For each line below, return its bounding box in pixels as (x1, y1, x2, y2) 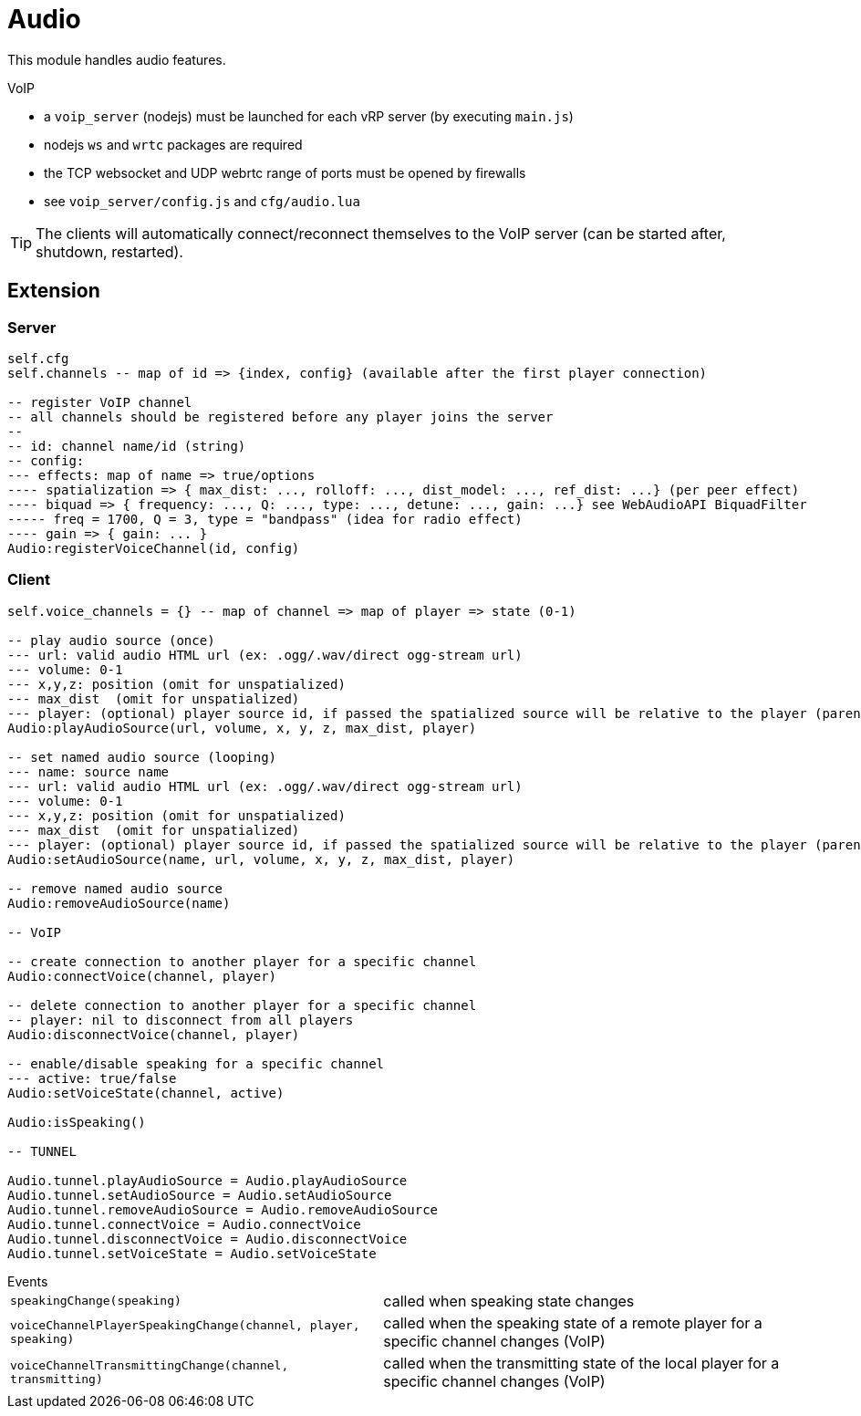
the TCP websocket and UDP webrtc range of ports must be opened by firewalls (44, 164, 526, 181)
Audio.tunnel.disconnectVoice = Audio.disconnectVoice (7, 1231, 408, 1246)
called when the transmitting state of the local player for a (383, 1353, 780, 1372)
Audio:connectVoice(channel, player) (7, 968, 277, 984)
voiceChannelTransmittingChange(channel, (10, 1358, 289, 1372)
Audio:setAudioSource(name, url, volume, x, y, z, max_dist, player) (7, 851, 515, 867)
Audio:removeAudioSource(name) (7, 895, 231, 911)
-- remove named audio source (7, 880, 223, 896)
